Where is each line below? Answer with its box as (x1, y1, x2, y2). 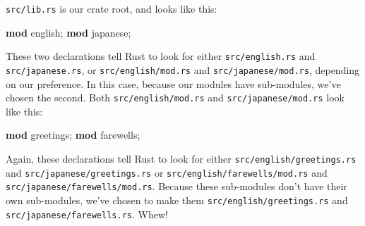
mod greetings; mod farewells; (6, 127, 140, 142)
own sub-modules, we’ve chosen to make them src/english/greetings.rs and (6, 192, 348, 207)
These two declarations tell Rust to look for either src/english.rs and (6, 49, 316, 63)
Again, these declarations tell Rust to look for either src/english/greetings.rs (6, 151, 357, 165)
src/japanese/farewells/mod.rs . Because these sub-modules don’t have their (6, 179, 347, 194)
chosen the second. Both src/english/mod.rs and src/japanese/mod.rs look (6, 90, 345, 105)
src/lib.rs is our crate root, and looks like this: (6, 1, 217, 15)
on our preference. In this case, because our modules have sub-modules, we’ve (6, 76, 341, 91)
